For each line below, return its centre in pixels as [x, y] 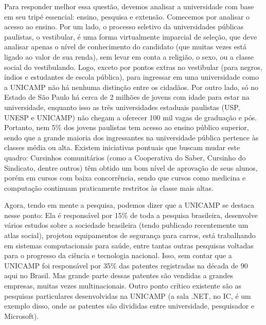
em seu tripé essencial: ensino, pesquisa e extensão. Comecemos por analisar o [127, 16]
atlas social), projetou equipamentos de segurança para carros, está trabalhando [130, 235]
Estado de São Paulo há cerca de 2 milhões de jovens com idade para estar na [127, 97]
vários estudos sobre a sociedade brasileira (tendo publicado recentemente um [126, 225]
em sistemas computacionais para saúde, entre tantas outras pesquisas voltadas [129, 245]
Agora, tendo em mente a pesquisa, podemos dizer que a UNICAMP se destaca [129, 205]
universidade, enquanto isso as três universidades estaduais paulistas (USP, [122, 107]
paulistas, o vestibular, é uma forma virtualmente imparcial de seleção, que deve [131, 36]
